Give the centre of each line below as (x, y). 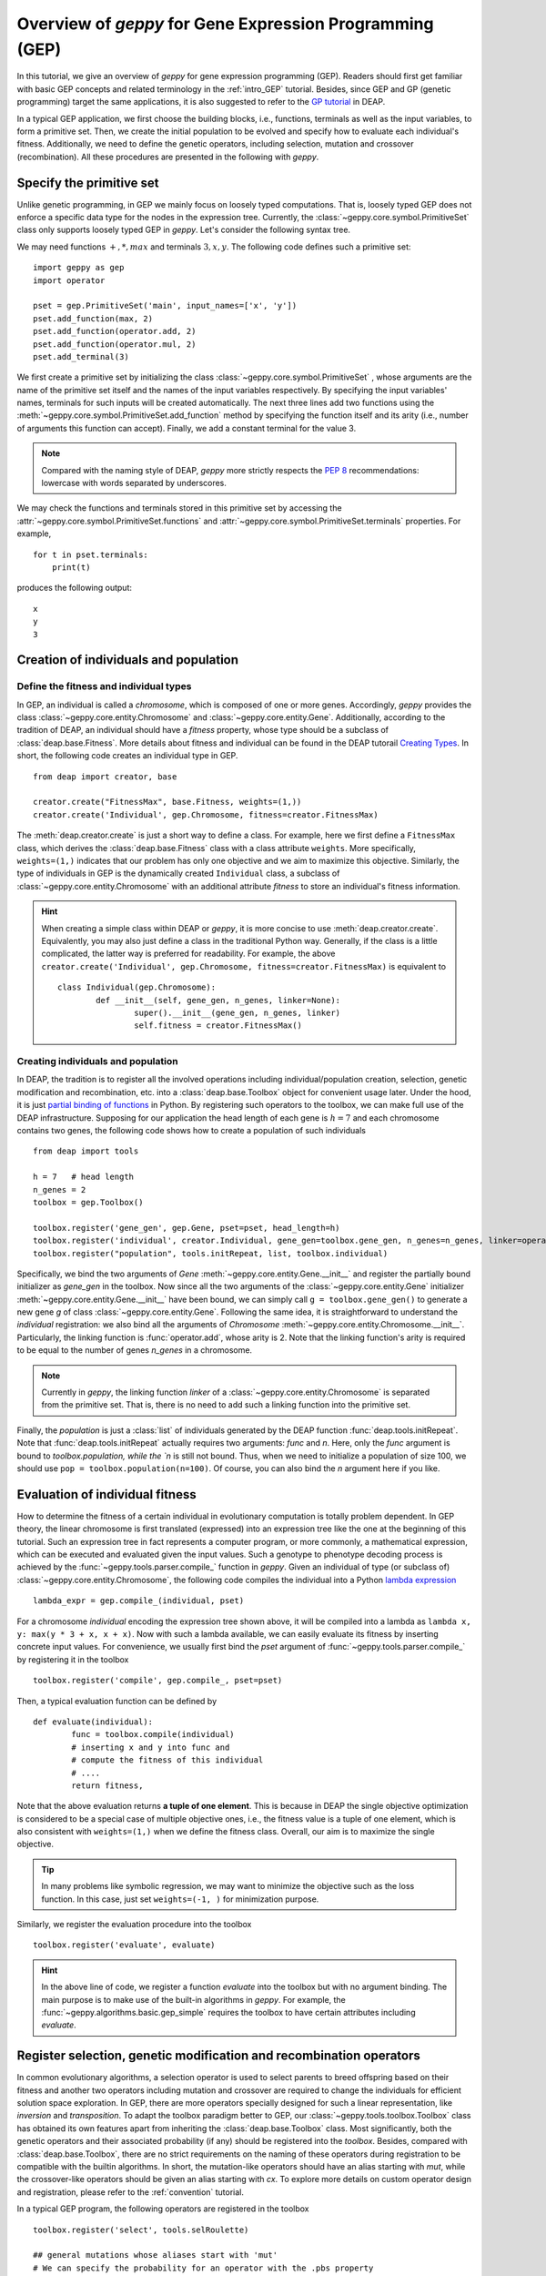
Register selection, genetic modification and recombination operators (218, 2056)
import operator (69, 280)
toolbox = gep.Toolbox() (88, 1202)
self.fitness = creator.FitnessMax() (217, 1026)
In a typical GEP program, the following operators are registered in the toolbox (163, 2209)
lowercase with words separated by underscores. (134, 483)
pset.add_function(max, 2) (93, 318)
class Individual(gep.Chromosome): (137, 987)
